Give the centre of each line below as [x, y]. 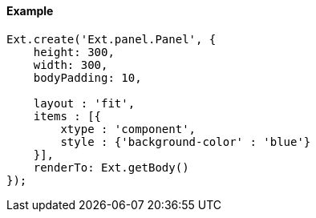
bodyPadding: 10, [87, 77]
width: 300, [71, 65]
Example [30, 11]
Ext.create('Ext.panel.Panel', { [111, 39]
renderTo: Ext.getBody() [111, 167]
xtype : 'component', [128, 129]
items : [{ [67, 116]
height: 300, [74, 52]
